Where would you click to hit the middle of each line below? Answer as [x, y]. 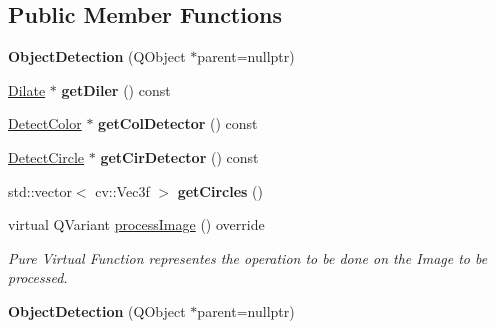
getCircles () [220, 190]
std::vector [40, 190]
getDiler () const [116, 89]
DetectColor [45, 123]
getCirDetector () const [179, 156]
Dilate [27, 89]
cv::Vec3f [122, 190]
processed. [38, 277]
